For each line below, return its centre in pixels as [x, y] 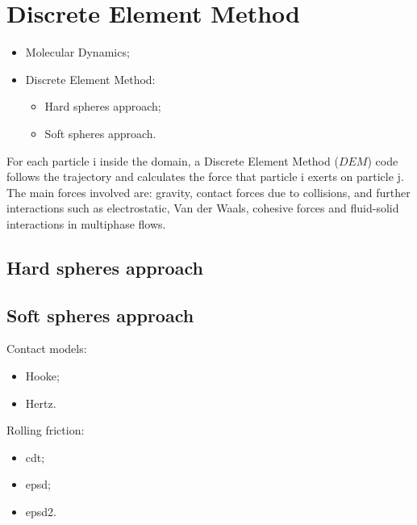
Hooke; [42, 376]
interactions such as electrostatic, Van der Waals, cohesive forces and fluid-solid [203, 208]
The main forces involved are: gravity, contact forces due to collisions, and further [208, 192]
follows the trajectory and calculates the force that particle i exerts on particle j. [205, 176]
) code [383, 160]
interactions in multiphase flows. [86, 223]
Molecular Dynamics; [77, 52]
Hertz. [41, 403]
